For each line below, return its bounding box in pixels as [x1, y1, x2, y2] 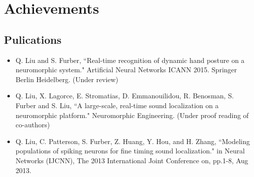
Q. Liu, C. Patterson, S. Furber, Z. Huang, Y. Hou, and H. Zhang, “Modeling [15, 136, 250, 146]
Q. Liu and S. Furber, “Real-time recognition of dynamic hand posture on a [15, 55, 245, 65]
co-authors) [15, 119, 50, 130]
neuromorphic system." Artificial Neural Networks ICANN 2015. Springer [15, 64, 237, 75]
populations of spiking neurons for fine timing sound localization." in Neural [15, 146, 245, 156]
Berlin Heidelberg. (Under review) [15, 74, 119, 84]
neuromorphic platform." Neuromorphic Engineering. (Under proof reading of [15, 110, 249, 120]
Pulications [4, 31, 62, 47]
